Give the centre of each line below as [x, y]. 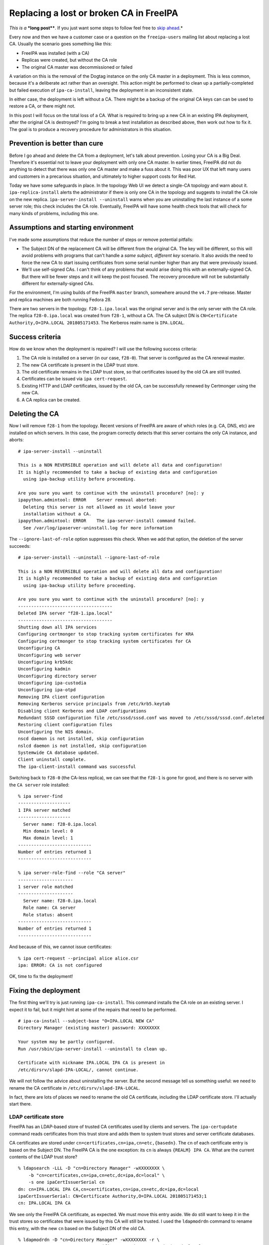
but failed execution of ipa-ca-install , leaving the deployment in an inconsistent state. [101, 90]
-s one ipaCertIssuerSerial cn [66, 1182]
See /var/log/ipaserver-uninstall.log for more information [98, 528]
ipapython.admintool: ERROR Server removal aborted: [88, 500]
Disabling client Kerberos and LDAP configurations [82, 711]
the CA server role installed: [39, 785]
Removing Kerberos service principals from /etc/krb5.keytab [94, 704]
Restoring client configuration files [65, 725]
